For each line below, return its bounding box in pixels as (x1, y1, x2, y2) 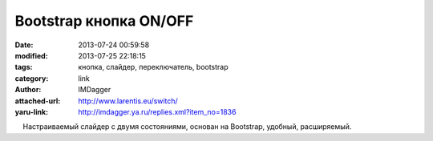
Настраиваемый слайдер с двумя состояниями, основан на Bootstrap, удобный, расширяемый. (22, 122, 352, 131)
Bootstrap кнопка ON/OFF (14, 12, 194, 30)
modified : (14, 50, 48, 60)
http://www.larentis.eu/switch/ (78, 96, 178, 106)
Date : (14, 40, 34, 50)
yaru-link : (14, 107, 48, 116)
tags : (14, 62, 33, 72)
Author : (14, 85, 42, 95)
